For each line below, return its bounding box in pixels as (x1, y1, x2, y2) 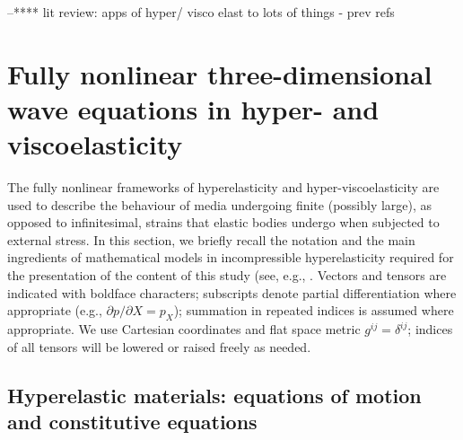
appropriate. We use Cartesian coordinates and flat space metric (7, 320, 361, 339)
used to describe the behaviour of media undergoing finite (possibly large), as (7, 195, 432, 214)
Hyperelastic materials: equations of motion (7, 381, 422, 409)
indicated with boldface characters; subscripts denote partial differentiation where (7, 283, 457, 302)
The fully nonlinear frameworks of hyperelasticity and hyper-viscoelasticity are (7, 178, 440, 197)
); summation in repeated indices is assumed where (173, 301, 454, 320)
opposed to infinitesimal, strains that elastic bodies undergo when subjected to (7, 213, 440, 232)
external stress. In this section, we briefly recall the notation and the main (7, 230, 415, 249)
